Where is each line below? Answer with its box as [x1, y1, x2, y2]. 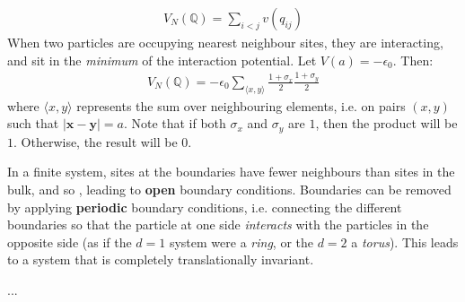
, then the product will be [315, 114, 458, 133]
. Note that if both [123, 114, 226, 133]
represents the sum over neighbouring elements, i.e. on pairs [76, 96, 406, 115]
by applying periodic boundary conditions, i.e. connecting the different [7, 197, 402, 216]
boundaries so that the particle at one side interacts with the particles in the [7, 215, 429, 234]
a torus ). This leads [351, 232, 459, 251]
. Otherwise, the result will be [13, 132, 178, 151]
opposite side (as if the [7, 232, 132, 251]
